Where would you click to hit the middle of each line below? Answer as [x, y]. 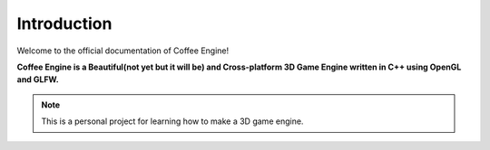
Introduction [64, 23]
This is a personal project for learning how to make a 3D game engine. [172, 121]
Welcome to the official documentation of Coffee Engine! [123, 51]
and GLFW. [38, 80]
